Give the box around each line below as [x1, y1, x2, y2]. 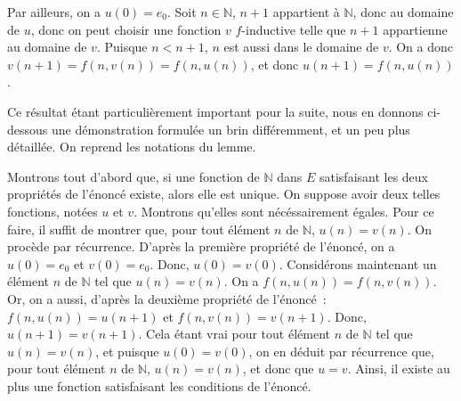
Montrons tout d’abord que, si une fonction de [7, 167, 260, 185]
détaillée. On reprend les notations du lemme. [7, 137, 256, 156]
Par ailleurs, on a [7, 3, 101, 20]
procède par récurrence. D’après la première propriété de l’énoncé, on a [7, 237, 395, 256]
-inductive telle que [241, 20, 346, 38]
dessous [7, 119, 48, 138]
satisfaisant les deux [319, 167, 429, 185]
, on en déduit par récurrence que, [248, 341, 434, 360]
